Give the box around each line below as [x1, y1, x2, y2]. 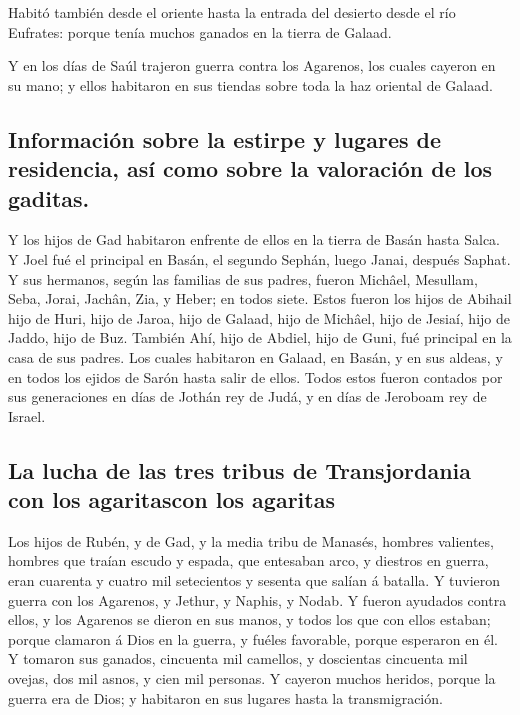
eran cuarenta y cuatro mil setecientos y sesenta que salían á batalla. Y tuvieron [8, 570, 501, 591]
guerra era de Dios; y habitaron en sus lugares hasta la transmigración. [8, 687, 443, 708]
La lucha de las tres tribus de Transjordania [8, 454, 472, 485]
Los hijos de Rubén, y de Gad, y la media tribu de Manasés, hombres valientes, [8, 530, 494, 551]
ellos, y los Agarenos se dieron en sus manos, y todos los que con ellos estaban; [8, 609, 491, 630]
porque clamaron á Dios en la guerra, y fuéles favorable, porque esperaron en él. [8, 628, 498, 649]
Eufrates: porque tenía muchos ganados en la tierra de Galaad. [8, 21, 392, 42]
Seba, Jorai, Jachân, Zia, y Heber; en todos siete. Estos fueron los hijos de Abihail [8, 288, 512, 309]
